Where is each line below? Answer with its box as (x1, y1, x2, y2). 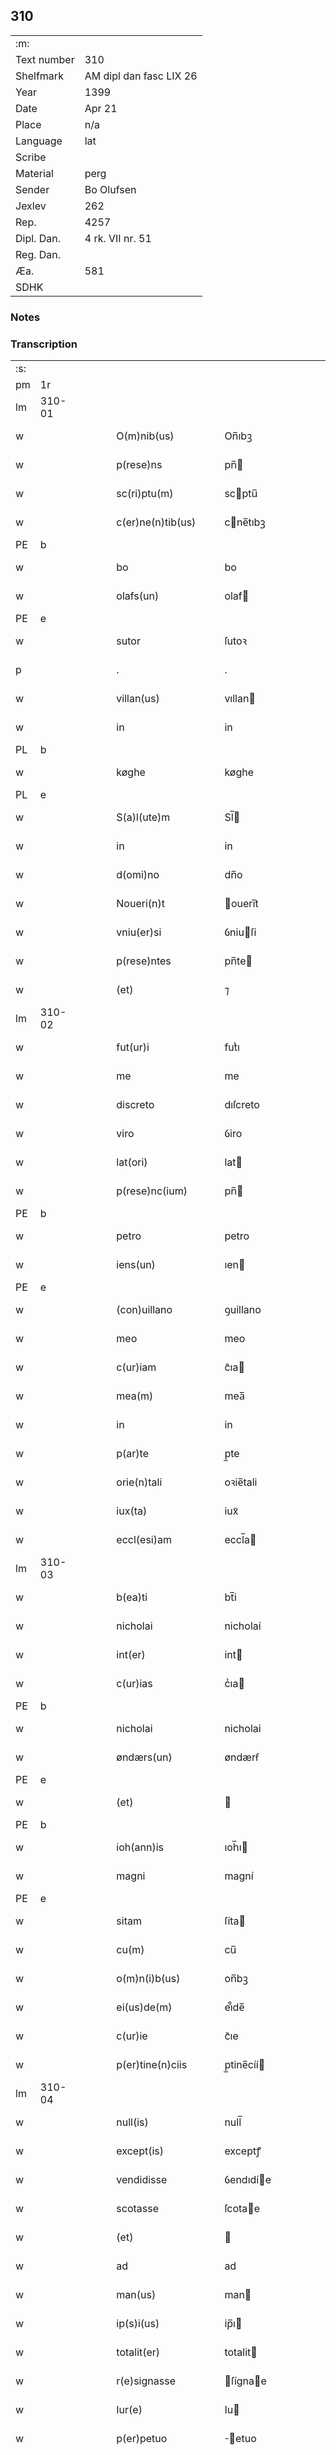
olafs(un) (116, 589, 160, 603)
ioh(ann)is (116, 1840, 164, 1854)
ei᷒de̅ (224, 2000, 245, 2014)
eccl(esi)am (116, 1533, 172, 1547)
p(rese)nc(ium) (116, 1184, 188, 1198)
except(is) (116, 2144, 164, 2158)
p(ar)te (116, 1447, 150, 1461)
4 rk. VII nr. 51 (84, 231, 152, 245)
